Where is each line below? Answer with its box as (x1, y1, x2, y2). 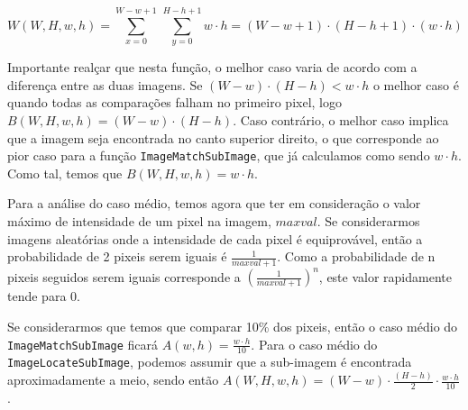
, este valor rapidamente (318, 267, 452, 286)
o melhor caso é (372, 75, 459, 94)
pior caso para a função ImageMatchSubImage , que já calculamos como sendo (7, 146, 430, 165)
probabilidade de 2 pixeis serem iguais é (7, 247, 227, 266)
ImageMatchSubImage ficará (7, 334, 159, 353)
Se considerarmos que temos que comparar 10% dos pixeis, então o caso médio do (7, 317, 458, 336)
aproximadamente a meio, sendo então (7, 370, 219, 389)
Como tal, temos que (7, 163, 123, 182)
